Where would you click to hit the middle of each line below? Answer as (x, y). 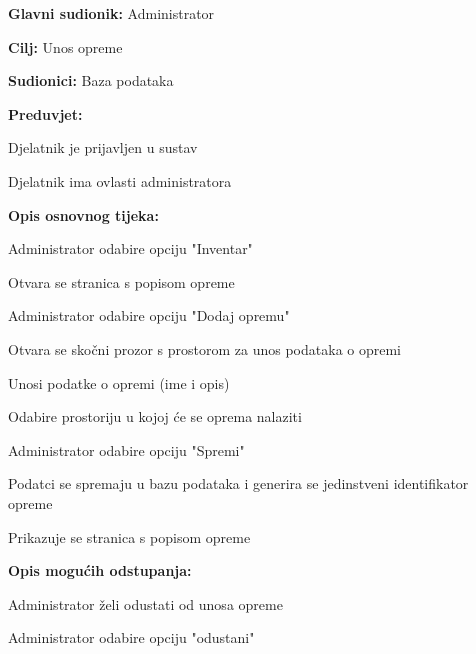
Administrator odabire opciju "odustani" (131, 637)
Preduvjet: (45, 113)
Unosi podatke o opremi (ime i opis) (119, 382)
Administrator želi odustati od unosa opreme (145, 603)
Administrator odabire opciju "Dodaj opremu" (149, 315)
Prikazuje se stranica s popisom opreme (129, 536)
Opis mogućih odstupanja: (100, 570)
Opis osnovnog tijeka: (83, 214)
